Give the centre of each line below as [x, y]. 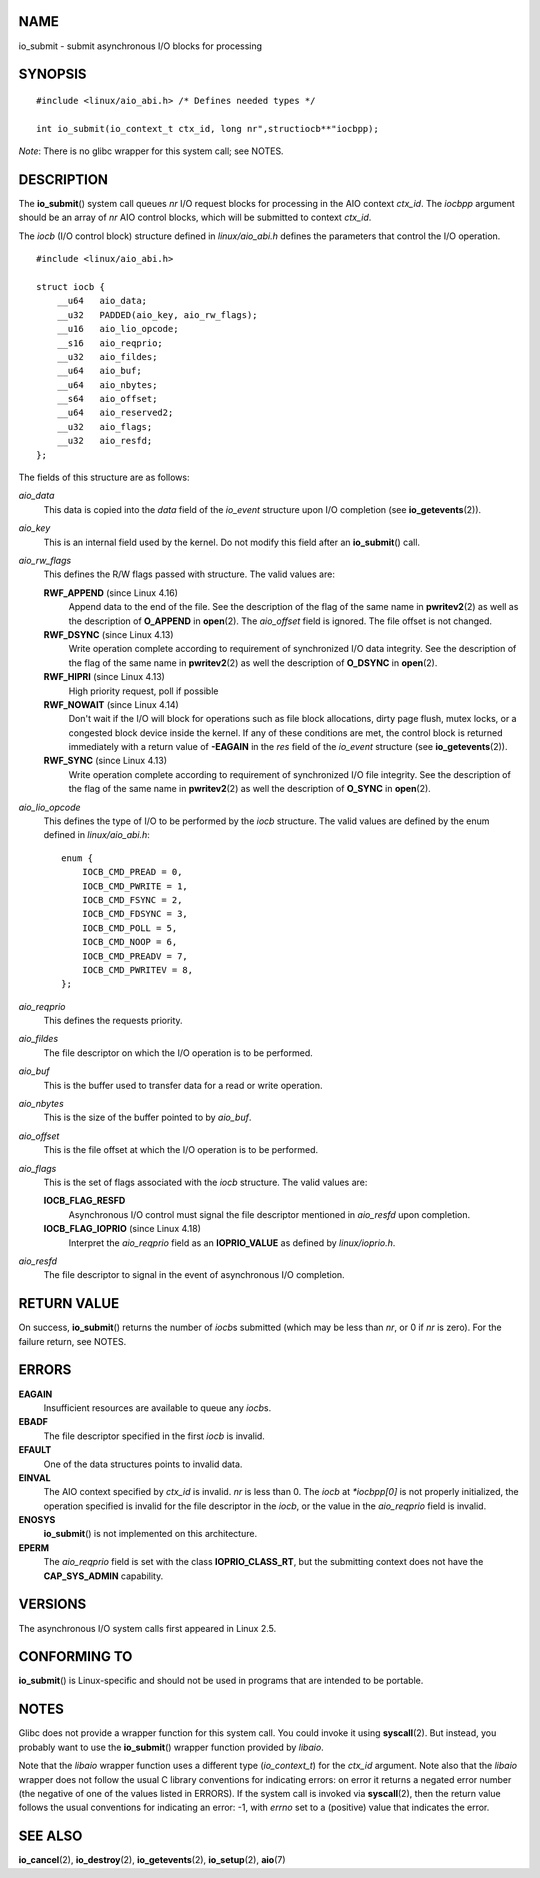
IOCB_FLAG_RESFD [84, 1201]
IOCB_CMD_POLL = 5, [129, 928]
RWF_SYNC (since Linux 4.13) [105, 761]
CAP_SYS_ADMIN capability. [103, 1576]
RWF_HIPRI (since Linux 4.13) [104, 677]
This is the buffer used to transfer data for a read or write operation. [183, 1085]
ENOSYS [37, 1520]
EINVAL [34, 1477]
